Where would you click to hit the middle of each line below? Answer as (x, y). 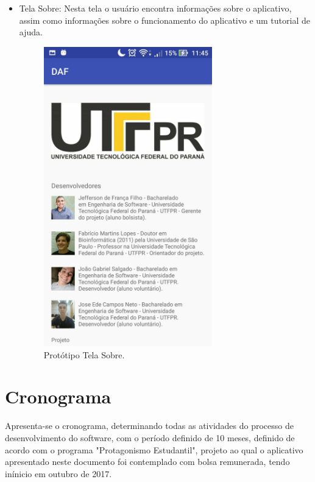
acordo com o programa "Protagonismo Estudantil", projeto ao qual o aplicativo (154, 449)
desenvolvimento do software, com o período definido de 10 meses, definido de (150, 438)
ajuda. (31, 32)
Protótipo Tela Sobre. (84, 354)
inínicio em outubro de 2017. (58, 473)
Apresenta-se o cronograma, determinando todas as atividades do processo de (149, 426)
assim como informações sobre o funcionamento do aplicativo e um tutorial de (165, 20)
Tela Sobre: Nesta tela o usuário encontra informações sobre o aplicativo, (155, 8)
